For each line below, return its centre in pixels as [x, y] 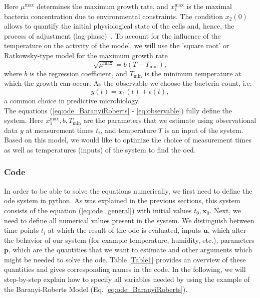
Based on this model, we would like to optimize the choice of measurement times [128, 140]
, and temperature [128, 130]
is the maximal [209, 6]
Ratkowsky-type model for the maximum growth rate [86, 55]
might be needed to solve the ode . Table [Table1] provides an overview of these [125, 259]
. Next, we [225, 210]
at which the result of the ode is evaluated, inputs [124, 230]
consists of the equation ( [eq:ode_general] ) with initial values [98, 210]
